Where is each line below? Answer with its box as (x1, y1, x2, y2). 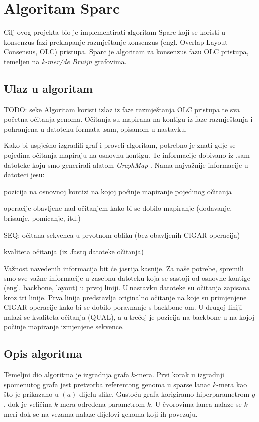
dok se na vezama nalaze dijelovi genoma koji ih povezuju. (19, 408, 198, 419)
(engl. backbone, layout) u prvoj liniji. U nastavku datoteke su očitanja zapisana (4, 282, 250, 293)
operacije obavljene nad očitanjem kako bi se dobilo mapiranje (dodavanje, (4, 203, 232, 213)
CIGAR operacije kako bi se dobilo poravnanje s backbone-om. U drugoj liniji (4, 302, 242, 312)
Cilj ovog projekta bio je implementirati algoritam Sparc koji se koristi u (4, 27, 226, 37)
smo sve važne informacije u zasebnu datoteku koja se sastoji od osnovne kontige (4, 273, 251, 283)
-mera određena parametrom (58, 398, 145, 409)
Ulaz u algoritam (4, 80, 93, 96)
